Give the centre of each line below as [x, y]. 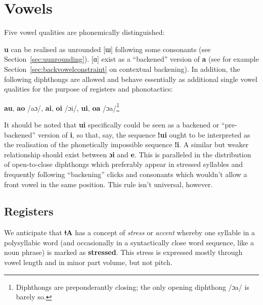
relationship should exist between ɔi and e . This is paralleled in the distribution [128, 154]
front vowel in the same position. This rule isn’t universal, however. [108, 184]
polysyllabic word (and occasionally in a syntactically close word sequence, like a [129, 242]
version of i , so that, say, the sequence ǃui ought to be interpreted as [144, 134]
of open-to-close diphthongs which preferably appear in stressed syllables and [124, 164]
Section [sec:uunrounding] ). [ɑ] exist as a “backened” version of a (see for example [131, 59]
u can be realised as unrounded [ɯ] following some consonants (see [107, 49]
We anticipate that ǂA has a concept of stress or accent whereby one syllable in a [130, 232]
